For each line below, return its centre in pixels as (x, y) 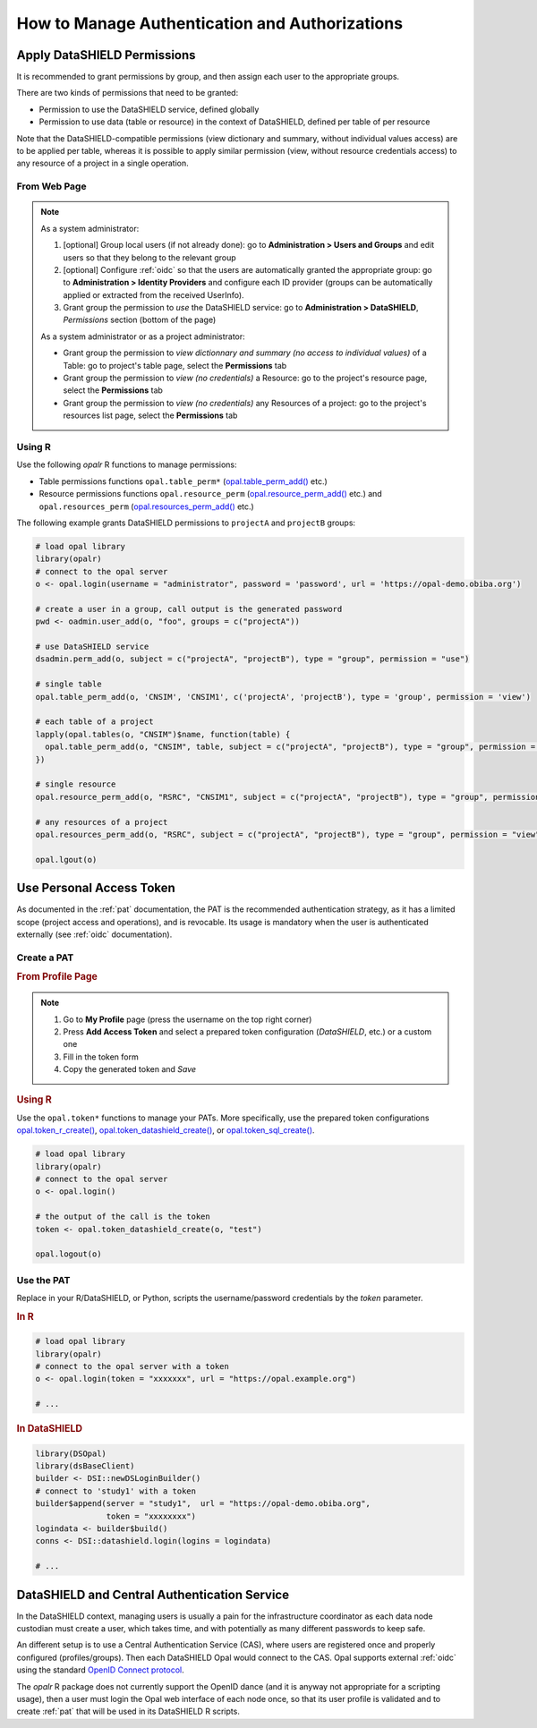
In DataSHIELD (50, 1429)
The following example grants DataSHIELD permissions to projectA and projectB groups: (186, 523)
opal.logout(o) (68, 1254)
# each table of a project (94, 722)
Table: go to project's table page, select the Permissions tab (175, 365)
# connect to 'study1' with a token (116, 1491)
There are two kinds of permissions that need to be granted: (128, 93)
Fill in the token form (101, 1057)
